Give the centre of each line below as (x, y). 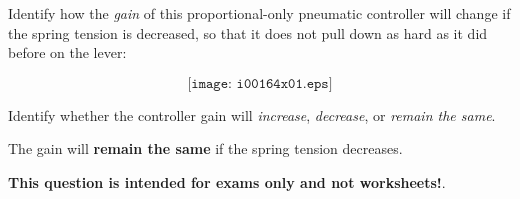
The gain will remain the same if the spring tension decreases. (205, 148)
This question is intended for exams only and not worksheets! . (227, 181)
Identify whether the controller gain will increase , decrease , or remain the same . (252, 114)
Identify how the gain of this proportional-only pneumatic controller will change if (259, 13)
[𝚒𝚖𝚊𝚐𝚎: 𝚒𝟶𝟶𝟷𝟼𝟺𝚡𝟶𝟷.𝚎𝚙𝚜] (260, 83)
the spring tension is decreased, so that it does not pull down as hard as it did (248, 32)
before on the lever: (67, 52)
